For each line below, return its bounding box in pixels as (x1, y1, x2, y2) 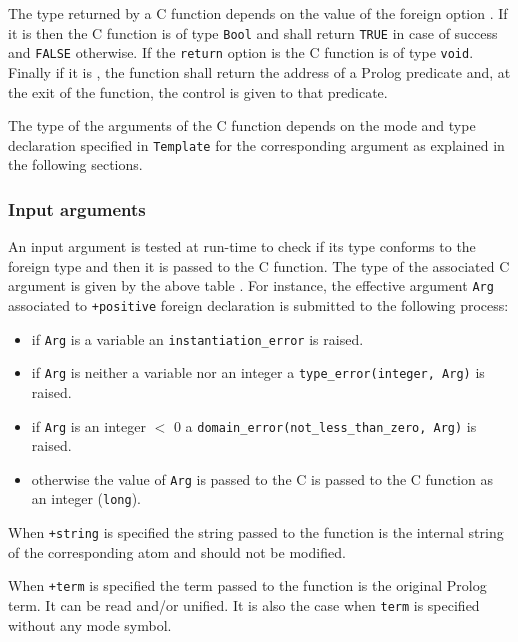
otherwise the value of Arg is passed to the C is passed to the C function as (31, 468, 493, 489)
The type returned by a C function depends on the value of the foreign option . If (8, 3, 508, 23)
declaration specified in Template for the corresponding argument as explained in (8, 134, 505, 155)
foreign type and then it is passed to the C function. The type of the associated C (8, 255, 510, 276)
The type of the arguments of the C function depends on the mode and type (8, 115, 476, 136)
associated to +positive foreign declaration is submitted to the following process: (8, 295, 509, 315)
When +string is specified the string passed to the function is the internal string (8, 522, 504, 543)
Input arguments (8, 196, 146, 221)
